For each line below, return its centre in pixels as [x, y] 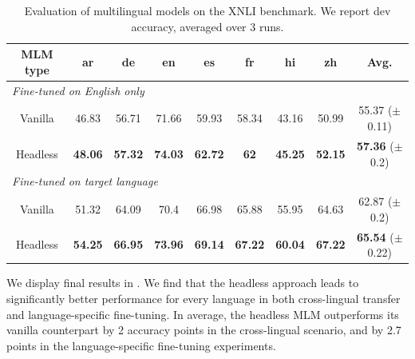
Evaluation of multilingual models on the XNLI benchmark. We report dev [207, 10]
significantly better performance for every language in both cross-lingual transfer [204, 298]
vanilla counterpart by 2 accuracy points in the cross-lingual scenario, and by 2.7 [204, 330]
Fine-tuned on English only [78, 90]
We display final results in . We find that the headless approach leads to [183, 283]
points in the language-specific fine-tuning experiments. [141, 345]
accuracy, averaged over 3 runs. [207, 26]
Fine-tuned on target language [85, 181]
